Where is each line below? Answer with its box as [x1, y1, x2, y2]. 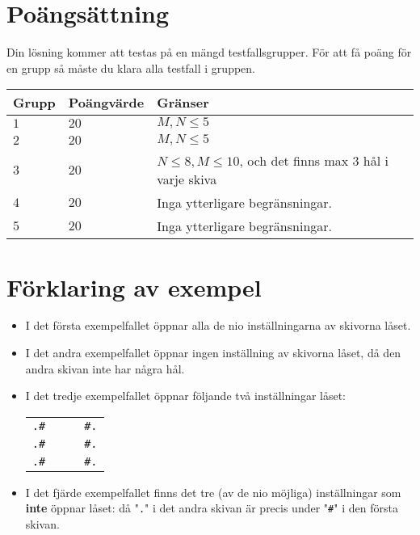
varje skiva [157, 170, 217, 189]
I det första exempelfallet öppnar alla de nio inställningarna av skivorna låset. [25, 317, 411, 334]
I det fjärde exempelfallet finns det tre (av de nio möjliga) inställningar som [25, 483, 401, 500]
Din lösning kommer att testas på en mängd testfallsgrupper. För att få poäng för [6, 44, 412, 61]
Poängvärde [68, 93, 145, 112]
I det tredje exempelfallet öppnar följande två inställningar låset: [25, 387, 346, 404]
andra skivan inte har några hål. [25, 360, 185, 377]
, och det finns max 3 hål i [239, 151, 388, 171]
